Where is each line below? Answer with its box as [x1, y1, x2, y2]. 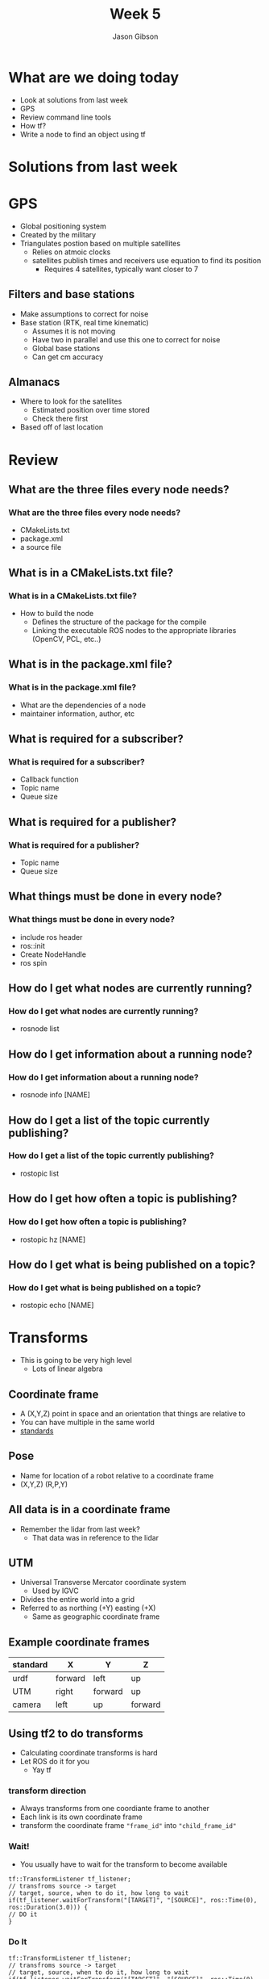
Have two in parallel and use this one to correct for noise [31, 334, 221, 344]
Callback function [19, 774, 79, 784]
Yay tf [31, 1765, 52, 1775]
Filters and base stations [8, 287, 135, 301]
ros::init [19, 941, 46, 950]
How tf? [19, 120, 47, 130]
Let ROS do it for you [19, 1757, 90, 1766]
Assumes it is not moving [31, 326, 116, 336]
